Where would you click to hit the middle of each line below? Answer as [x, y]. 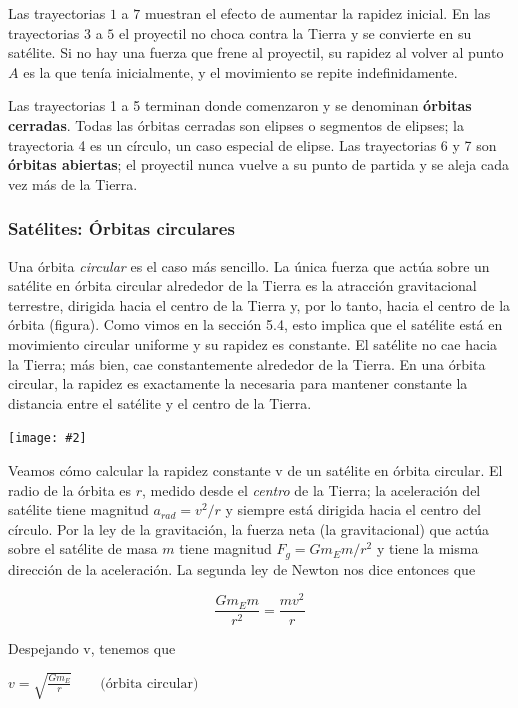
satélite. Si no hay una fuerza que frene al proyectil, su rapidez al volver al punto [256, 52]
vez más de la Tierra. [73, 183]
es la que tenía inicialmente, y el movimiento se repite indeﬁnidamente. [240, 71]
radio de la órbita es [70, 489]
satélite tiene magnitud [78, 509]
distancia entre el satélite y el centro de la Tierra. [160, 402]
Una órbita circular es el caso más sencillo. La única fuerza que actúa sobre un [249, 265]
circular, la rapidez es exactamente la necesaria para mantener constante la [238, 383]
